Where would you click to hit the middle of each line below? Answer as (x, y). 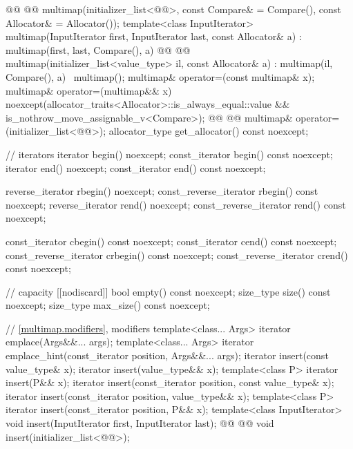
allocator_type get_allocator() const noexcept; (209, 131)
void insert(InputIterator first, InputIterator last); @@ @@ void (140, 423)
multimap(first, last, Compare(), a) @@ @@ (98, 49)
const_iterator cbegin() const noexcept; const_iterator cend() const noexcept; (171, 241)
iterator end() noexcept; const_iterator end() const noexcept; (136, 168)
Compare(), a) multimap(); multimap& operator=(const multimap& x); (160, 76)
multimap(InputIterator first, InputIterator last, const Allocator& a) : (154, 36)
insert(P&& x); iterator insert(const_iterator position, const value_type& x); (170, 382)
